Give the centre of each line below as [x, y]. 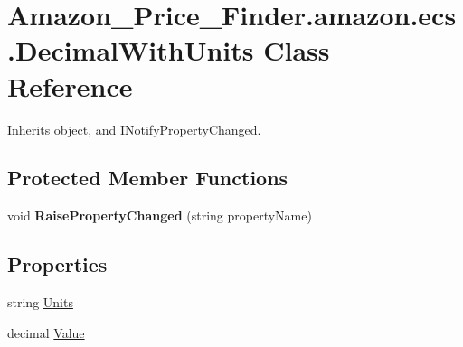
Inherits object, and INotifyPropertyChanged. [134, 129]
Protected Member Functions [148, 178]
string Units [40, 302]
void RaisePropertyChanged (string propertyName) [160, 216]
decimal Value [46, 332]
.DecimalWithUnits [131, 50]
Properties [57, 264]
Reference [70, 85]
